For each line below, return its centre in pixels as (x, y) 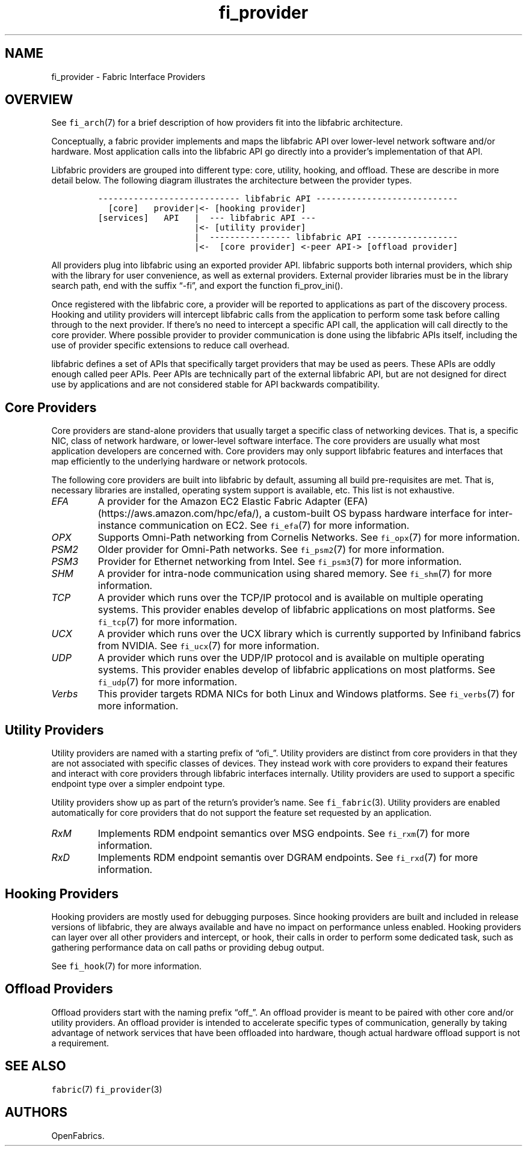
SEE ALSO (35, 1066)
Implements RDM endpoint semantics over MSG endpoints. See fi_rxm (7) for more (284, 834)
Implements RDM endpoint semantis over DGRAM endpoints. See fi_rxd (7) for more (288, 858)
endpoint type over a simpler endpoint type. (138, 784)
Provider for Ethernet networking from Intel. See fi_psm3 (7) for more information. (280, 562)
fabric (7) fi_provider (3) (107, 1089)
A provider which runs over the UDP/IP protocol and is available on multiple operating (291, 658)
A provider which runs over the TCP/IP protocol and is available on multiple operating (291, 598)
